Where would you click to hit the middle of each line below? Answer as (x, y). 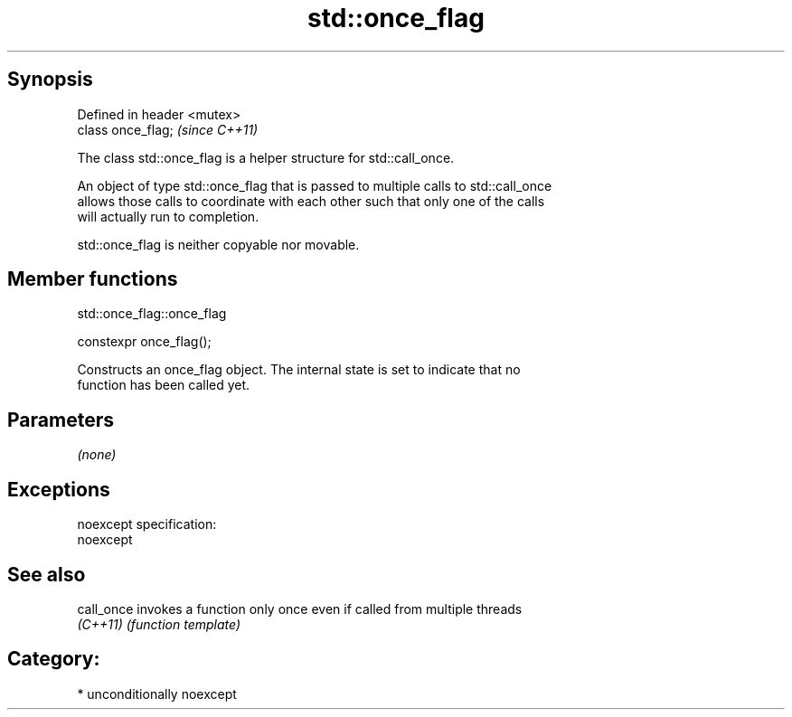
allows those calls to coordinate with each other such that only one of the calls (311, 201)
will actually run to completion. (168, 216)
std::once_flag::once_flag (152, 314)
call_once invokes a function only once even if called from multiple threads (300, 609)
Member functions (93, 279)
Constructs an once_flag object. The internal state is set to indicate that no (299, 370)
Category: (54, 659)
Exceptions (59, 489)
